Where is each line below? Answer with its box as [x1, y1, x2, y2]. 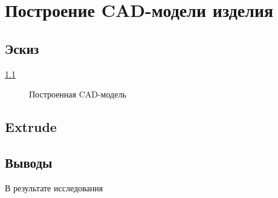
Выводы [5, 153, 53, 171]
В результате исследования [5, 181, 103, 194]
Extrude [5, 117, 57, 136]
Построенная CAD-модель [29, 88, 126, 101]
